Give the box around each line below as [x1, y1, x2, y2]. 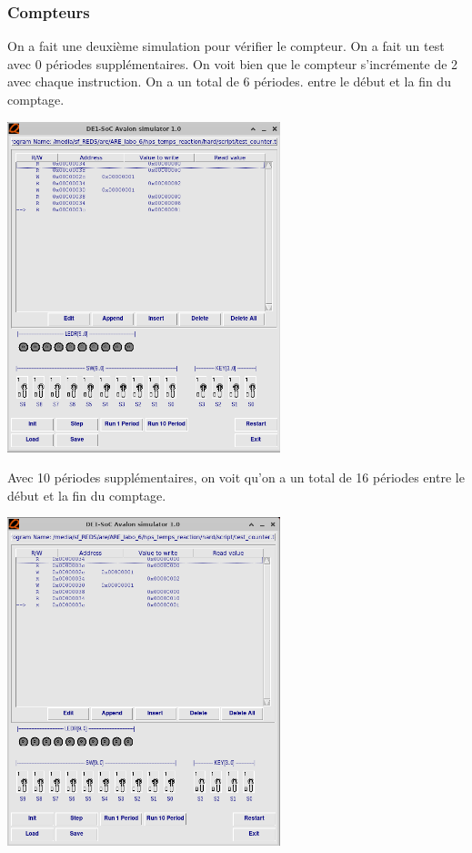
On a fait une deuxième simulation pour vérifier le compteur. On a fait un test [7, 36, 445, 56]
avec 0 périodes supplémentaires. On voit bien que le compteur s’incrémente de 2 [7, 54, 458, 73]
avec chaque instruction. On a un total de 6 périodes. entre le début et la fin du [7, 72, 451, 91]
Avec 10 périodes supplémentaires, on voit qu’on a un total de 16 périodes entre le [7, 468, 465, 487]
